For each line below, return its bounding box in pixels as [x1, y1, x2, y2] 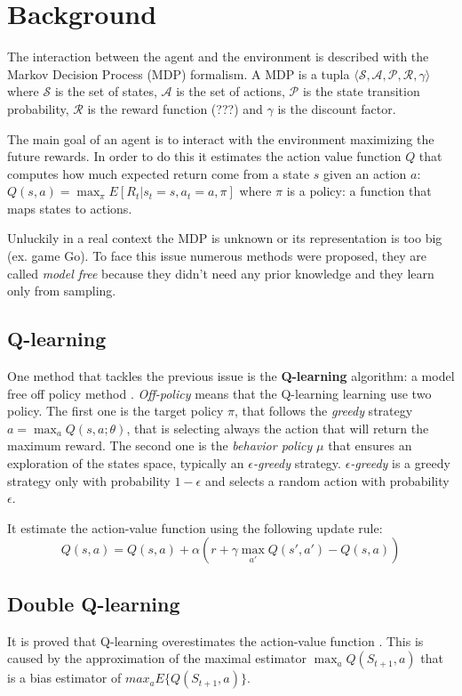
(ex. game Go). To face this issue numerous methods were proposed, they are [7, 247, 426, 265]
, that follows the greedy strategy [234, 401, 413, 420]
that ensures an [328, 436, 412, 455]
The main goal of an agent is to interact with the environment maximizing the [7, 129, 434, 148]
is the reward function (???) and [87, 99, 263, 117]
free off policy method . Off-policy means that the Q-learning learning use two [7, 384, 432, 402]
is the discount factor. [277, 99, 396, 117]
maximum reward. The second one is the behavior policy [7, 436, 313, 455]
